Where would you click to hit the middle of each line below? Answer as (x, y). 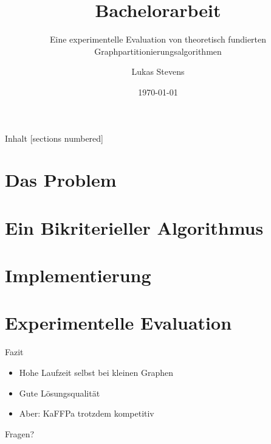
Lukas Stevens (158, 71)
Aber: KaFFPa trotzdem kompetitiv (87, 413)
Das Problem (61, 180)
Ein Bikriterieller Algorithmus (134, 227)
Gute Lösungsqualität (60, 393)
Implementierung (78, 275)
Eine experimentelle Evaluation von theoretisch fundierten (158, 39)
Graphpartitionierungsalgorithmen (158, 51)
